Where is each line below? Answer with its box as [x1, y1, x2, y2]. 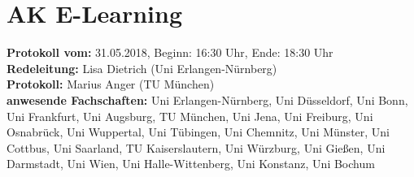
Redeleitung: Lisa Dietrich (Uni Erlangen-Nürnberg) [7, 59, 277, 76]
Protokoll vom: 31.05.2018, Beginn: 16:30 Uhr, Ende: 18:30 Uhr [7, 44, 333, 61]
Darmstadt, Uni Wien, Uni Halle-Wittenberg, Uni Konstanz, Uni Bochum [7, 155, 375, 172]
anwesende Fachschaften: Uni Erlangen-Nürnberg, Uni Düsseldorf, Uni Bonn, [7, 91, 408, 108]
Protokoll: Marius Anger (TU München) [7, 76, 215, 93]
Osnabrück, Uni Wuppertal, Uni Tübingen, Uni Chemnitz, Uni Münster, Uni [7, 123, 390, 140]
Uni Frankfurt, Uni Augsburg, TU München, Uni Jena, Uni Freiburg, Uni [7, 107, 373, 124]
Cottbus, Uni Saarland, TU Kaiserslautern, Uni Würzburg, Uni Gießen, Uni [7, 139, 386, 156]
